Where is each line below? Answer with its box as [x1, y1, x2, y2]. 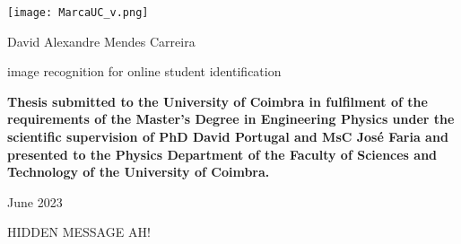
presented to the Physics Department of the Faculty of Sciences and [7, 144, 438, 163]
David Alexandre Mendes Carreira [7, 31, 196, 50]
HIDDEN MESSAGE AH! [7, 222, 151, 241]
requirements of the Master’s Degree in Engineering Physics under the [7, 109, 455, 128]
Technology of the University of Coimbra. [7, 162, 270, 181]
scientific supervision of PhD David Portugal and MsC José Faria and [7, 127, 448, 146]
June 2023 [7, 192, 63, 211]
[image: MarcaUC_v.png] [7, 6, 149, 19]
